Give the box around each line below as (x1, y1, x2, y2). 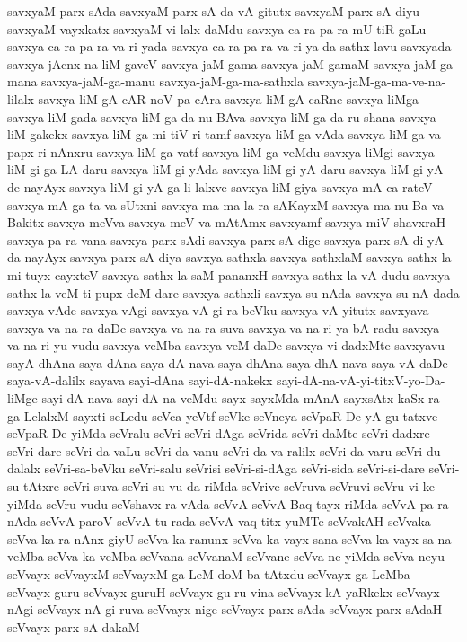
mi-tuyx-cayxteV (7, 265, 99, 284)
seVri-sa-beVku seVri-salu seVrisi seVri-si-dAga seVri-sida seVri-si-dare (44, 459, 425, 478)
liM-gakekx (7, 125, 68, 144)
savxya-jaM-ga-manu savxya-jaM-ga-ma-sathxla (41, 72, 304, 91)
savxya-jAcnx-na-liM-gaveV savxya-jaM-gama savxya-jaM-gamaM (7, 54, 370, 73)
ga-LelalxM (7, 406, 69, 425)
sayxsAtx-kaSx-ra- (343, 389, 445, 408)
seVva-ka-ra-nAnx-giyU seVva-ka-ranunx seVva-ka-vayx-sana (7, 529, 338, 548)
